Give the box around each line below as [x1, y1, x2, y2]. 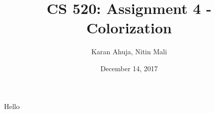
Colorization [86, 17, 172, 38]
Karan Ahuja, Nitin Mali [91, 46, 167, 57]
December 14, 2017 [100, 63, 158, 73]
